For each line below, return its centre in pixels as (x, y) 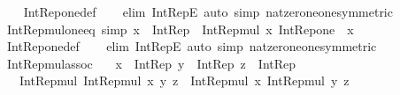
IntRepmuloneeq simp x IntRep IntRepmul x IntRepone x (180, 29)
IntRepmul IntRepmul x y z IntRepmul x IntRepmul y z (184, 80)
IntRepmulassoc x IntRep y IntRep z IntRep (151, 63)
